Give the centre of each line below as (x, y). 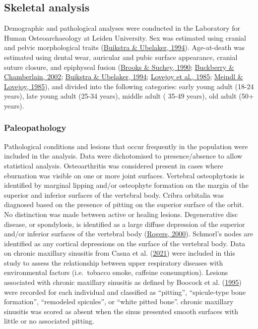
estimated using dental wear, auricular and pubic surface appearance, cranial (121, 57)
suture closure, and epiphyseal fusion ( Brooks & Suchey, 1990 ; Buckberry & (119, 67)
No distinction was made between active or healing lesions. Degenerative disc (121, 214)
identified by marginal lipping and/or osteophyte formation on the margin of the (127, 185)
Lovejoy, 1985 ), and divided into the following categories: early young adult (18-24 (129, 86)
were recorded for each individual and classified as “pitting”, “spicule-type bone (125, 292)
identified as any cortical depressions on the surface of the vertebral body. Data (125, 243)
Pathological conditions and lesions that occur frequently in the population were (126, 146)
